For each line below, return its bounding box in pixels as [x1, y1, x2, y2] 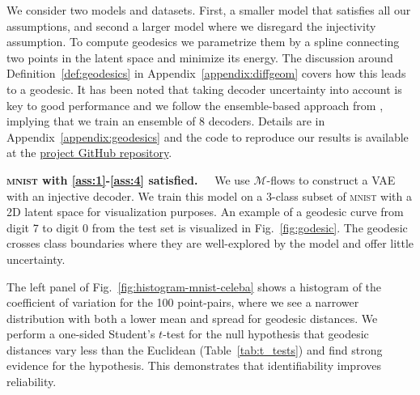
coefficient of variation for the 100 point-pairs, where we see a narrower [6, 294, 359, 311]
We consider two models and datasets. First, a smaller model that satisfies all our [6, 2, 411, 18]
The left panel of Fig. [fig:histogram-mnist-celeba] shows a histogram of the [6, 278, 382, 295]
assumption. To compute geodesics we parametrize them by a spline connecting [6, 33, 400, 50]
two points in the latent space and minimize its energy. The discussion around [6, 49, 393, 66]
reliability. [6, 373, 57, 390]
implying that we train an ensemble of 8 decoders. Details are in [6, 113, 325, 130]
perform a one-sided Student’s [6, 325, 155, 342]
